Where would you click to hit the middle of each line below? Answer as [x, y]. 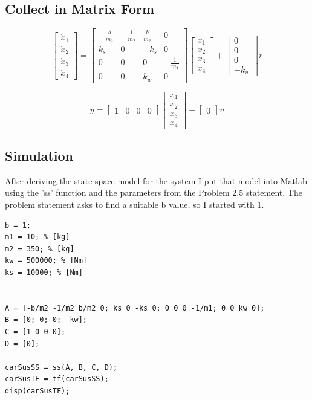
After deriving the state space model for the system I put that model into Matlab [156, 180]
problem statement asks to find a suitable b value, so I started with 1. [135, 205]
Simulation [39, 156]
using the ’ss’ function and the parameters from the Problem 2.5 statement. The [154, 192]
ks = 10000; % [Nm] [44, 273]
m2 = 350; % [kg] [40, 249]
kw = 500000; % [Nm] [46, 261]
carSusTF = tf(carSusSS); [57, 379]
